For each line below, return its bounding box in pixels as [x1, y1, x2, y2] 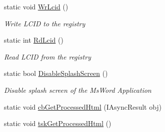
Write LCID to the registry [4, 18, 85, 28]
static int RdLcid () [4, 35, 63, 45]
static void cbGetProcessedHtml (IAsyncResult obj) [4, 101, 162, 112]
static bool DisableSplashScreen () [4, 68, 108, 78]
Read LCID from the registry [4, 51, 91, 62]
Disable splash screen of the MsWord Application [4, 84, 152, 95]
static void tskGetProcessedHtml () [4, 118, 111, 129]
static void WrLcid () [4, 1, 68, 11]
